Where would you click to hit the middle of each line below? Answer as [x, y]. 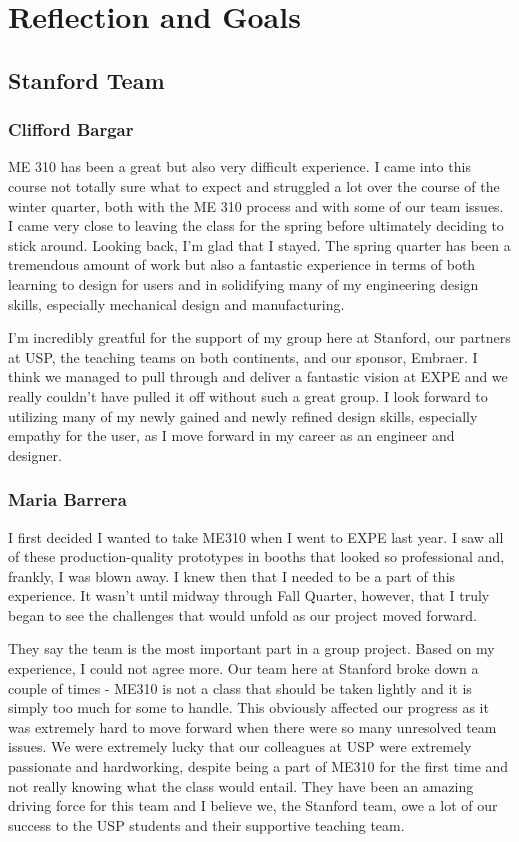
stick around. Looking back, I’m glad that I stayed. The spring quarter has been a [259, 244]
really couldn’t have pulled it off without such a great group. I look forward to [248, 395]
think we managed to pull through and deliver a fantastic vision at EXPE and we [258, 376]
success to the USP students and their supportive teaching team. [206, 824]
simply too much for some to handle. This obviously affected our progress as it [248, 707]
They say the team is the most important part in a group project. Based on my [251, 648]
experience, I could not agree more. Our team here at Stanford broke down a [243, 668]
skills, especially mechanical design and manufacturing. [176, 303]
